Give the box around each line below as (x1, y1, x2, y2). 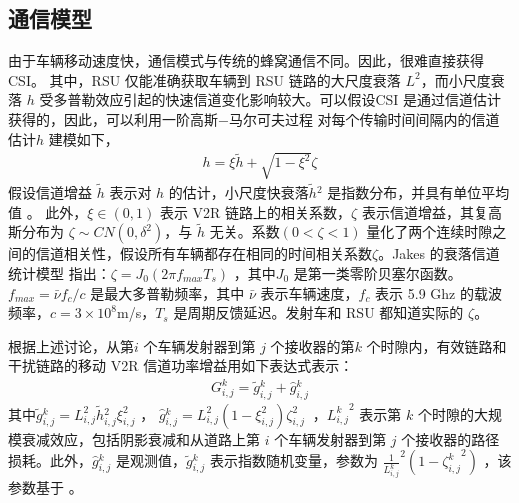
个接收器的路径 (401, 428, 500, 449)
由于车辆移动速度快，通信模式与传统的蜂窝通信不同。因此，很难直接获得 (8, 50, 484, 71)
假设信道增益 (8, 181, 92, 202)
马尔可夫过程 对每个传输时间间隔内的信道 (228, 108, 500, 129)
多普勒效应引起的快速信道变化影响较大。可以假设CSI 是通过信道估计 (53, 89, 502, 110)
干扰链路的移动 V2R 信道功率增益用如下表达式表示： (8, 355, 354, 376)
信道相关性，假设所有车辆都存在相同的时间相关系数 (35, 243, 372, 264)
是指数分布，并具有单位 (327, 181, 482, 202)
